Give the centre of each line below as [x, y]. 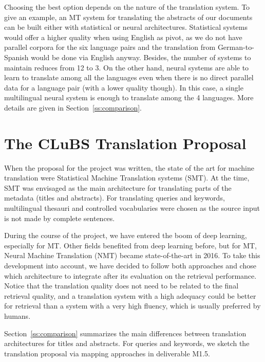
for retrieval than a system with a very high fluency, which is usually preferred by [132, 306]
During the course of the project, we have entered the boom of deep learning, [126, 235]
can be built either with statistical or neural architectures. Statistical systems [126, 27]
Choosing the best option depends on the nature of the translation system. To [127, 7]
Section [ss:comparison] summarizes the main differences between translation [125, 333]
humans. [17, 315]
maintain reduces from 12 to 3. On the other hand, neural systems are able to [127, 67]
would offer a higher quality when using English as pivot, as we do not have [123, 37]
